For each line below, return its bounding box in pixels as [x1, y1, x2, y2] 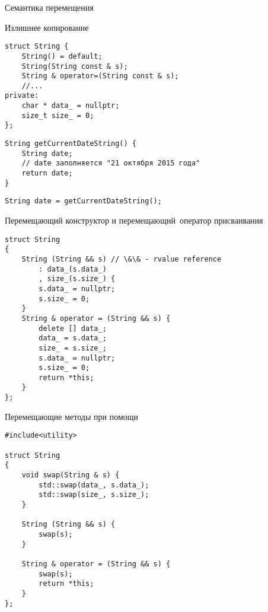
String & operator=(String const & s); [21, 72, 179, 81]
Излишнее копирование [5, 21, 89, 33]
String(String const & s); [21, 62, 128, 71]
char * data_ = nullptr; [21, 101, 120, 110]
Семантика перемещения [5, 1, 94, 13]
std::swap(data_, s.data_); [39, 480, 149, 489]
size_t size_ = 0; [21, 111, 94, 120]
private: [5, 91, 39, 100]
